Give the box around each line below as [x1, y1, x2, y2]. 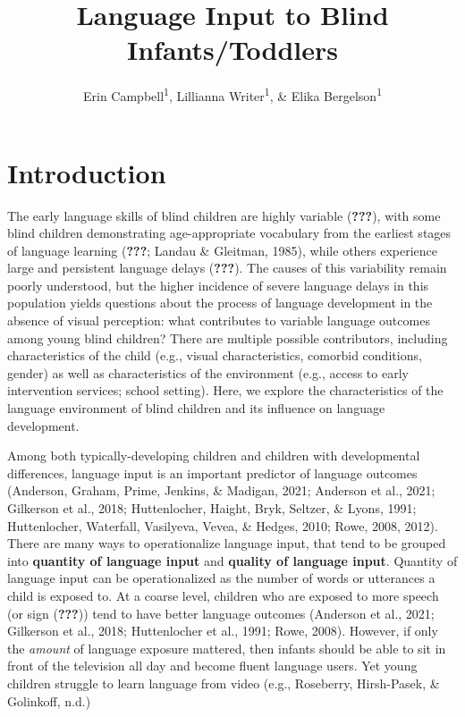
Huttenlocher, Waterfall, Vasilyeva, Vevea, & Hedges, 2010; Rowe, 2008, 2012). [7, 516, 438, 535]
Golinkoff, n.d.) [7, 691, 91, 710]
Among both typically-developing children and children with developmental [7, 446, 420, 465]
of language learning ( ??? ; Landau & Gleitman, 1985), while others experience [7, 240, 438, 259]
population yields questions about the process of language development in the [7, 293, 433, 312]
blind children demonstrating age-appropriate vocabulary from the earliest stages [7, 224, 452, 242]
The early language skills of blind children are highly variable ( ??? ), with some [7, 206, 441, 224]
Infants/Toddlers [126, 31, 339, 68]
